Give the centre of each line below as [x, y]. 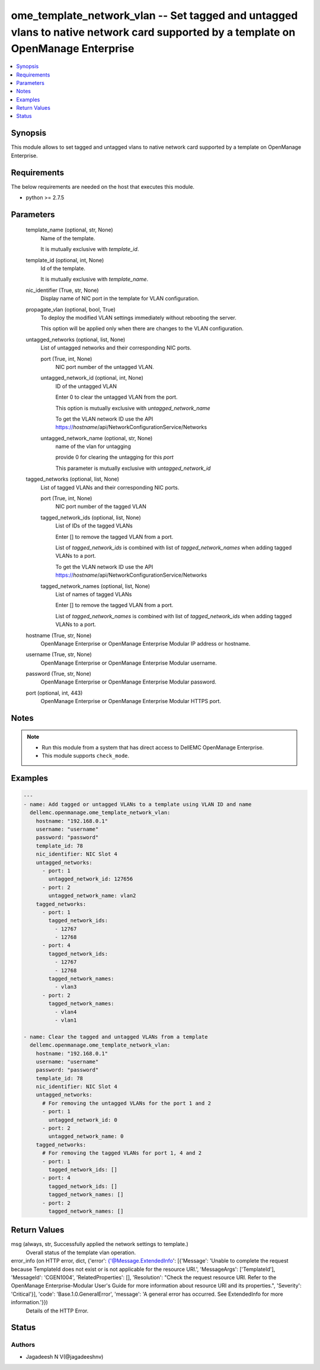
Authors [23, 1345]
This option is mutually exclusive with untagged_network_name [133, 408]
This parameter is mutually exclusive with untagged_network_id [133, 468]
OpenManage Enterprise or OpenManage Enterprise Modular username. [129, 663]
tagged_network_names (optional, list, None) [95, 586]
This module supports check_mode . [86, 756]
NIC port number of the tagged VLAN [101, 507]
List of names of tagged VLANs [94, 594]
